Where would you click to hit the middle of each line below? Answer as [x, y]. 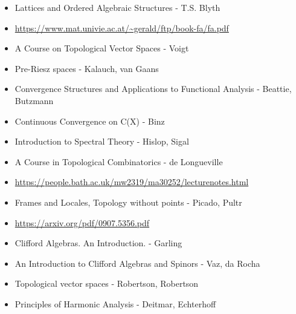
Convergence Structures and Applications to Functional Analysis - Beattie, [153, 89]
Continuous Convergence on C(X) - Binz [90, 121]
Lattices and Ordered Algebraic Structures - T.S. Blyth [117, 7]
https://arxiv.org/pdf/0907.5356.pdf [82, 222]
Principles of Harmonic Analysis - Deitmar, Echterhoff [115, 303]
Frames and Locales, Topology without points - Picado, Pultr [128, 202]
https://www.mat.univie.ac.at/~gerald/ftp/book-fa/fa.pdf [122, 28]
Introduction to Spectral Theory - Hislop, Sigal [102, 141]
